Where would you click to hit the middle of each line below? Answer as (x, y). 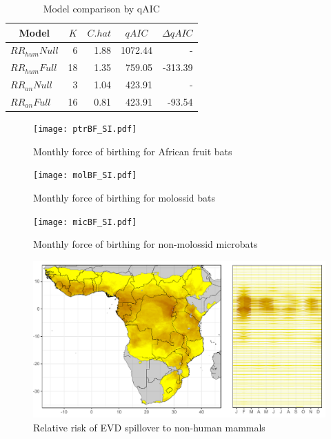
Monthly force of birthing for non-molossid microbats (146, 244)
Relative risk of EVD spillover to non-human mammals (149, 427)
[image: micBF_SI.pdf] (85, 222)
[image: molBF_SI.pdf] (85, 176)
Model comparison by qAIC (101, 8)
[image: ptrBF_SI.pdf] (85, 129)
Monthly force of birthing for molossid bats (124, 197)
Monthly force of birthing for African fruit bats (133, 151)
